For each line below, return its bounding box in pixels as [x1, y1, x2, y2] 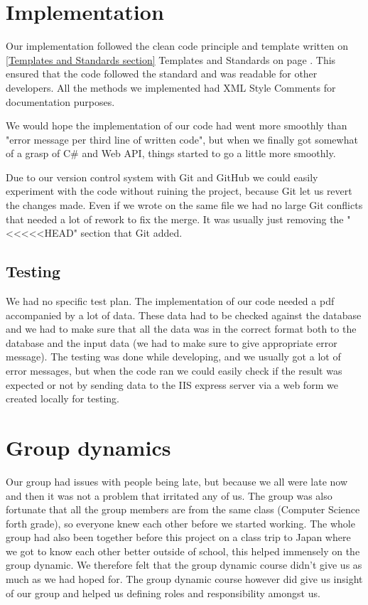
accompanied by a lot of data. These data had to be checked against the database [6, 307, 362, 322]
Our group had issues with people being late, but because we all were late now [6, 473, 348, 488]
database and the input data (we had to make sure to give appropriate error [6, 335, 337, 350]
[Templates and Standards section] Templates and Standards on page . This [6, 52, 336, 67]
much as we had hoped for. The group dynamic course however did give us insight [6, 572, 363, 587]
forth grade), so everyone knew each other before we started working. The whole [6, 515, 355, 530]
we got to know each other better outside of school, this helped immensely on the [6, 543, 360, 558]
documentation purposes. [6, 94, 115, 109]
